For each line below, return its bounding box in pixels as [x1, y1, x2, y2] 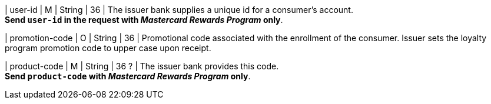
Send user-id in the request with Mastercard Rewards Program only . [5, 15, 283, 25]
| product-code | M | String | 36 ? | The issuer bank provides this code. [5, 61, 279, 71]
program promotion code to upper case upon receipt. [5, 43, 211, 53]
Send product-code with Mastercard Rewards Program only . [5, 71, 251, 81]
